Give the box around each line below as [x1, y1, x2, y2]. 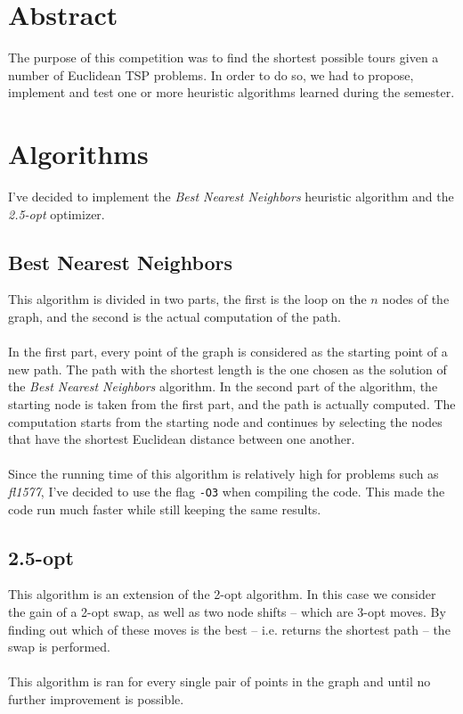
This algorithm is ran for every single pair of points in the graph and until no [8, 672, 431, 691]
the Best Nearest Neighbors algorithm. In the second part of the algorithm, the [8, 377, 438, 396]
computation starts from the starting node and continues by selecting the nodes [8, 412, 443, 431]
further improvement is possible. [8, 689, 184, 708]
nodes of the [382, 290, 450, 308]
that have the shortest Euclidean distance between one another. [8, 430, 355, 448]
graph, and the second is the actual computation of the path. [8, 308, 341, 326]
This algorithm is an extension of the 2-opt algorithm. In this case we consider [8, 585, 436, 603]
